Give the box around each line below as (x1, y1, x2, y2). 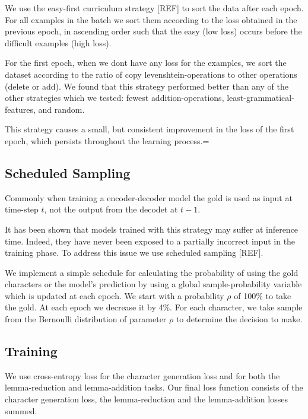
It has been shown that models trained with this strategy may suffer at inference (5, 223, 299, 235)
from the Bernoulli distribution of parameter (5, 313, 167, 325)
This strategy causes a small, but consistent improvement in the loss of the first (5, 123, 294, 135)
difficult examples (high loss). (5, 36, 112, 49)
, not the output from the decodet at (44, 203, 178, 215)
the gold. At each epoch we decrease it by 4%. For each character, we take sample (5, 301, 303, 313)
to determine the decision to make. (176, 313, 303, 325)
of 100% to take (234, 289, 291, 301)
